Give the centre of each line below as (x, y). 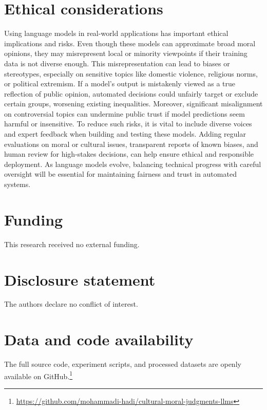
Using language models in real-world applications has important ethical (116, 33)
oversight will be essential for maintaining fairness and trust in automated (120, 174)
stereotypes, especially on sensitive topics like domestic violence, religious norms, (131, 73)
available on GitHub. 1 (39, 375)
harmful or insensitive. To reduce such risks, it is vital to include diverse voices (128, 124)
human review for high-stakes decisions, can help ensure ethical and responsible (129, 154)
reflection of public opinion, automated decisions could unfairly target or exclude (131, 93)
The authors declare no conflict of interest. (71, 304)
